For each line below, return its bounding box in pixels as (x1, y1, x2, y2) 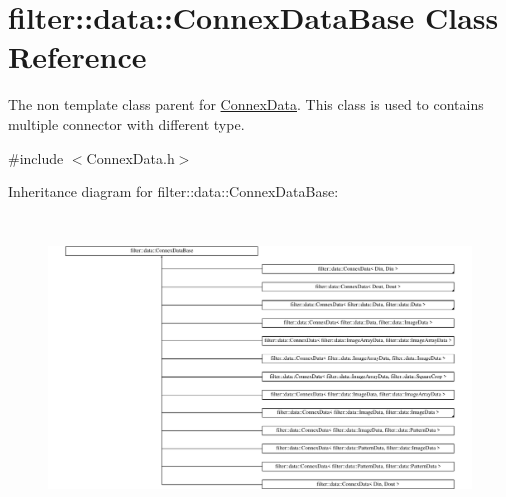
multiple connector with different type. (8, 113, 245, 134)
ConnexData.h (86, 147, 175, 168)
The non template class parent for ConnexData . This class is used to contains (8, 94, 484, 115)
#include (8, 147, 64, 168)
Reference (8, 36, 147, 77)
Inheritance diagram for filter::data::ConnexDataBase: (8, 181, 339, 202)
